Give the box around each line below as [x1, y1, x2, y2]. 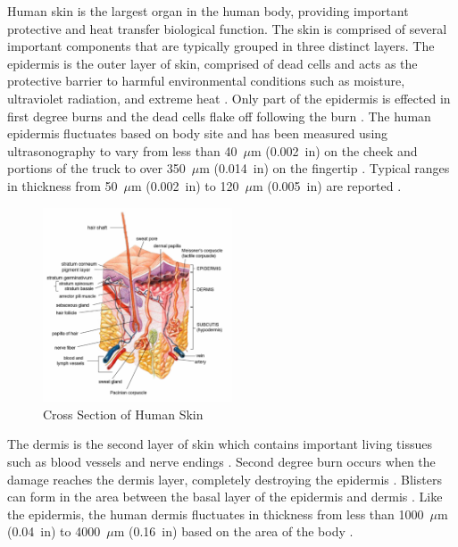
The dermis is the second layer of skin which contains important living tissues [7, 435, 432, 453]
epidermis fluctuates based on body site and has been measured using [7, 124, 388, 143]
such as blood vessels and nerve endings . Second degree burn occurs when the [7, 452, 436, 470]
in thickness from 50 [7, 176, 118, 195]
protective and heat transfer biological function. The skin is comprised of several [7, 19, 447, 37]
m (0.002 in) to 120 [130, 176, 239, 195]
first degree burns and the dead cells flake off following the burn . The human [7, 106, 431, 125]
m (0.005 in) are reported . [252, 176, 402, 195]
